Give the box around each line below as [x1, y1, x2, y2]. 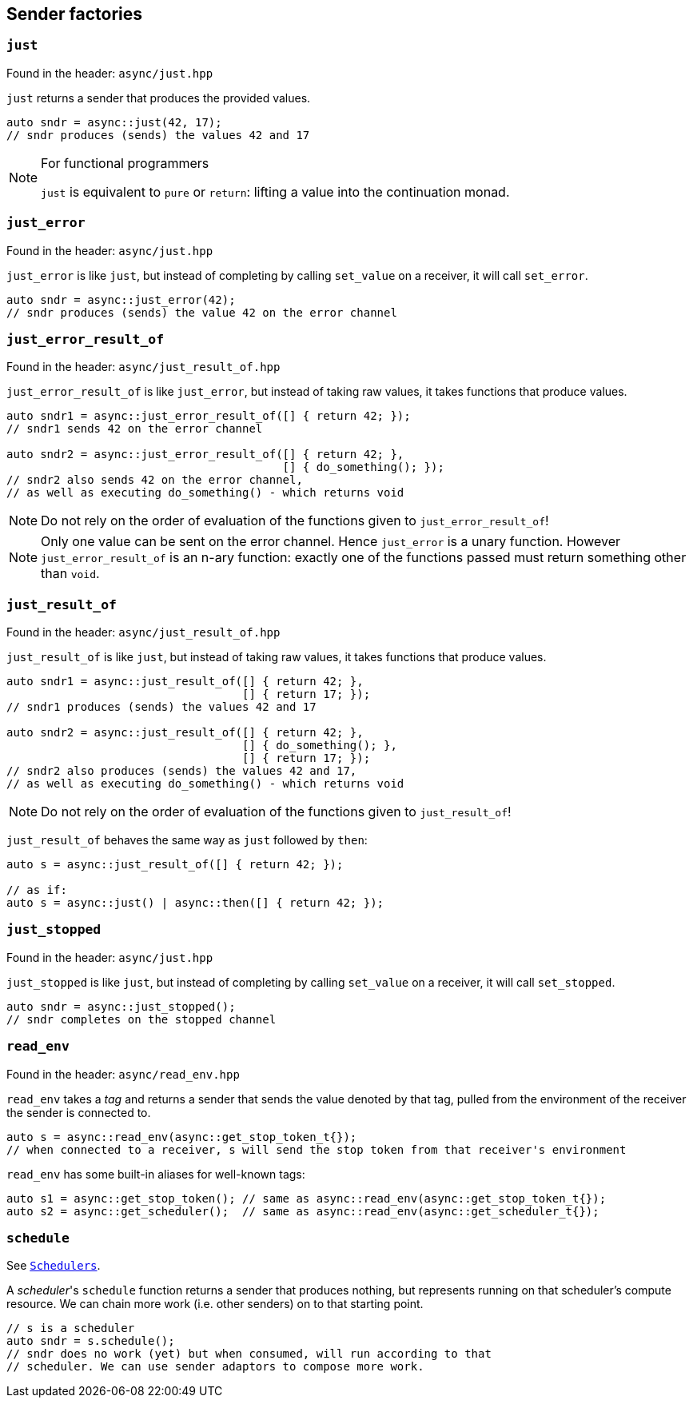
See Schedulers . [6, 1258, 101, 1273]
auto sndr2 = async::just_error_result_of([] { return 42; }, [6, 448, 404, 461]
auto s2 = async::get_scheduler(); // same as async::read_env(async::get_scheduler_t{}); [6, 1204, 599, 1218]
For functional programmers [41, 154, 209, 171]
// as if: [6, 883, 67, 897]
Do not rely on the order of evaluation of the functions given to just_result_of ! [41, 804, 512, 820]
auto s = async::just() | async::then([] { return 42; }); [6, 896, 384, 910]
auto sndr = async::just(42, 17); [6, 115, 222, 129]
